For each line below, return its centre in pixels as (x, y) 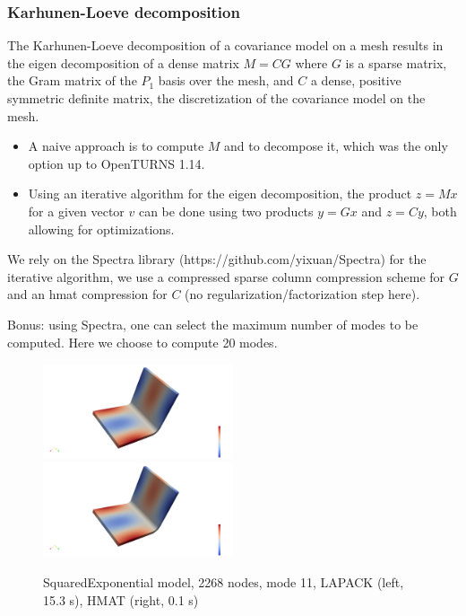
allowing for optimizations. (101, 229)
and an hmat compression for (87, 294)
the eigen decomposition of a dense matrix (123, 62)
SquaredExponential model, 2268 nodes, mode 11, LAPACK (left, (224, 582)
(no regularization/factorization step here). (302, 294)
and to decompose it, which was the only (336, 146)
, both (440, 211)
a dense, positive (356, 80)
